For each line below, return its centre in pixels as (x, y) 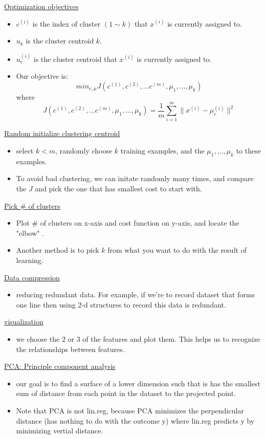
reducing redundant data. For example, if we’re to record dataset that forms (135, 294)
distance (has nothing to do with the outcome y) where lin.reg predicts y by (135, 420)
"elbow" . (30, 233)
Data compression (32, 277)
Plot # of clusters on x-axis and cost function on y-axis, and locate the (128, 223)
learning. (30, 260)
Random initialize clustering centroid (62, 133)
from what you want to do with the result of (177, 250)
